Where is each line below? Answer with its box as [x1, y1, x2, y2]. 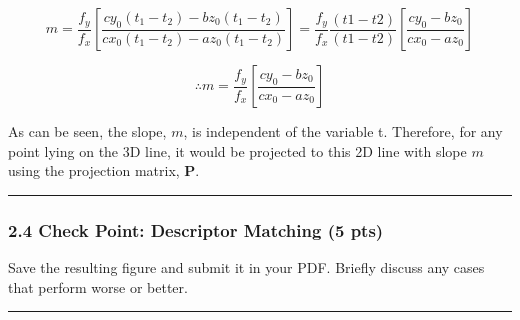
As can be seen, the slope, [8, 121, 167, 141]
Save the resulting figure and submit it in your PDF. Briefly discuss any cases [8, 257, 485, 277]
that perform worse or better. [8, 276, 188, 297]
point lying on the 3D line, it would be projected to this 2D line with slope [8, 140, 467, 161]
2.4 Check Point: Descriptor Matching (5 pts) [8, 217, 384, 242]
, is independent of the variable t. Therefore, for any [183, 121, 503, 141]
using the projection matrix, [8, 160, 180, 181]
